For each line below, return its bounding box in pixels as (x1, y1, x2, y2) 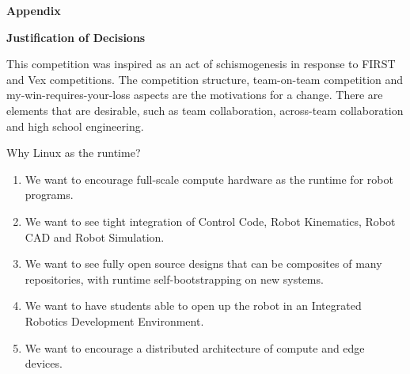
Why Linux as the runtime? (6, 144, 141, 161)
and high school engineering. (6, 117, 144, 134)
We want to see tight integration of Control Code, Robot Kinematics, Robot (25, 212, 396, 229)
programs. (25, 186, 74, 203)
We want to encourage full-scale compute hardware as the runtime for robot (25, 170, 393, 187)
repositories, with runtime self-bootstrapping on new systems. (25, 270, 324, 287)
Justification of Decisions (6, 29, 146, 45)
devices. (25, 355, 63, 372)
